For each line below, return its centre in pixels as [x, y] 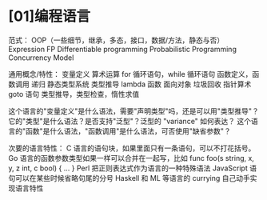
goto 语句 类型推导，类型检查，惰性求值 [74, 94]
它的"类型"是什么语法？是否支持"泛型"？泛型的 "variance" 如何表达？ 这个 [130, 121]
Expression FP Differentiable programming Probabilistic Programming [123, 49]
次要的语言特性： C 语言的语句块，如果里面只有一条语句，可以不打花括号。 [132, 148]
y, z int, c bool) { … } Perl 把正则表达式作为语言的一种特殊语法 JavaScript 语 [133, 168]
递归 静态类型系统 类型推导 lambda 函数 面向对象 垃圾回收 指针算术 [141, 84]
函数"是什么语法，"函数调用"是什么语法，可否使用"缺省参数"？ [128, 131]
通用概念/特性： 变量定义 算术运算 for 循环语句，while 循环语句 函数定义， [130, 74]
